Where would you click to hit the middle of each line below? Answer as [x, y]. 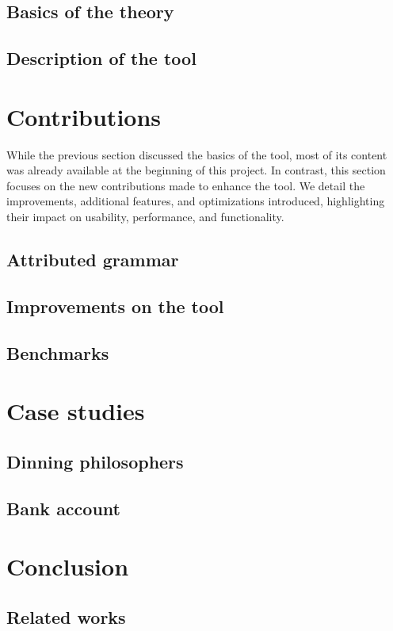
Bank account [63, 508]
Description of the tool [101, 58]
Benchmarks [58, 352]
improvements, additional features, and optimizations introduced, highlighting [196, 201]
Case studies [76, 411]
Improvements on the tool [115, 306]
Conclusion [68, 566]
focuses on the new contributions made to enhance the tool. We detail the [186, 185]
